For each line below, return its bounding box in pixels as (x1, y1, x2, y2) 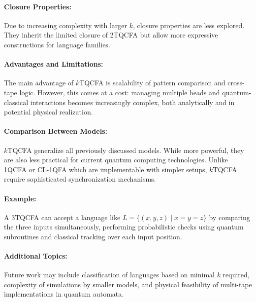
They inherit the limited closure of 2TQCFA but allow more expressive (4, 30, 218, 40)
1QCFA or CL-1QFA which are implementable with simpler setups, (4, 164, 207, 174)
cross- (227, 77, 245, 88)
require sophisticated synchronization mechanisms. (4, 174, 156, 184)
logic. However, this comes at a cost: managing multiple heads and (19, 87, 220, 97)
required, (223, 269, 250, 280)
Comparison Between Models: (4, 126, 107, 136)
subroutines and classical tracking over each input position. (4, 231, 182, 241)
